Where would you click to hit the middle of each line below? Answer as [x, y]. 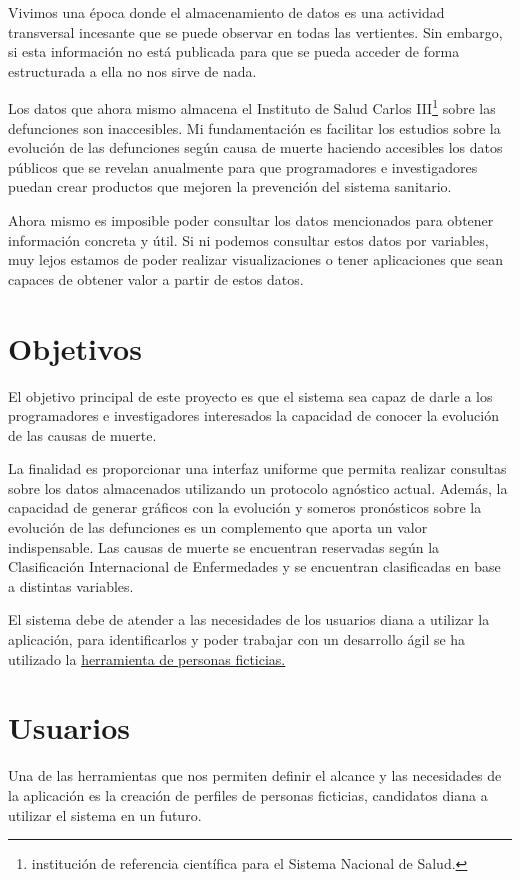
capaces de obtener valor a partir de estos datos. [156, 278]
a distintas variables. [71, 585]
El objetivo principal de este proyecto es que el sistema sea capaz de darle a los [250, 395]
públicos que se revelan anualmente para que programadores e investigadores [243, 166]
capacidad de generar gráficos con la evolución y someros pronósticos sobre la [245, 507]
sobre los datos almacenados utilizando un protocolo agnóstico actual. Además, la [258, 487]
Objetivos [75, 347]
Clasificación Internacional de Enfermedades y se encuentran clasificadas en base [254, 566]
